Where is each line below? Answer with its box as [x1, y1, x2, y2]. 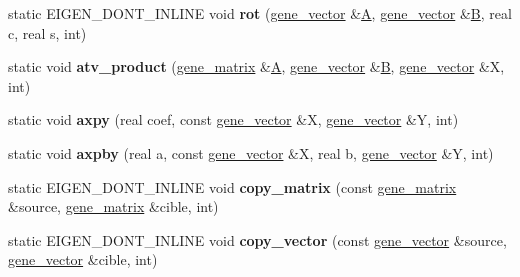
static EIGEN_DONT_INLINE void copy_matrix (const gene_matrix [8, 176, 457, 197]
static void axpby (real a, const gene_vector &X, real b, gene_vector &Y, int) [8, 142, 494, 163]
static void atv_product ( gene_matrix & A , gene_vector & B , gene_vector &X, [8, 56, 505, 77]
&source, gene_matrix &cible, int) [8, 196, 219, 217]
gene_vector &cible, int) [8, 249, 158, 270]
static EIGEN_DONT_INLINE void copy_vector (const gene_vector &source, [8, 229, 507, 250]
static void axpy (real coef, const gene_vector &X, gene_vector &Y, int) [8, 109, 459, 130]
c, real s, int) [8, 22, 87, 43]
